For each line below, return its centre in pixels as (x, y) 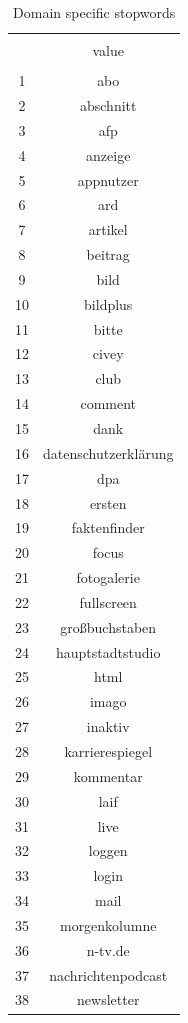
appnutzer (108, 179)
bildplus (108, 303)
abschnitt (108, 105)
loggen (108, 850)
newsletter (108, 999)
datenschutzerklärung (108, 452)
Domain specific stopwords (94, 12)
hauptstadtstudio (108, 651)
